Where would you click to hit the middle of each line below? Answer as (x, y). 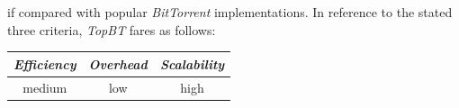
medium (45, 87)
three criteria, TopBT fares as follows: (112, 29)
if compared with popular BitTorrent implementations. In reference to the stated (230, 12)
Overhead (118, 63)
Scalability (192, 63)
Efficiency (45, 63)
